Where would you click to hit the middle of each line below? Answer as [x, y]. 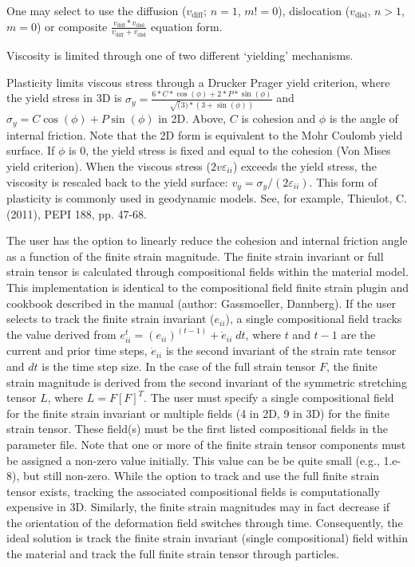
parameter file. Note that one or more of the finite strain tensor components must [206, 444]
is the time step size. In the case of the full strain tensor [179, 366]
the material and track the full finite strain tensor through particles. [173, 554]
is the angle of [364, 118]
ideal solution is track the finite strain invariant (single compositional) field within [207, 538]
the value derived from [61, 335]
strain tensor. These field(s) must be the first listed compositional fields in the [197, 429]
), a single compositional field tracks [314, 319]
